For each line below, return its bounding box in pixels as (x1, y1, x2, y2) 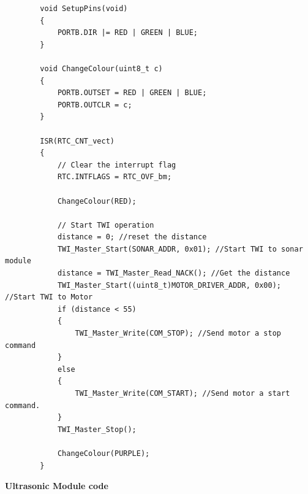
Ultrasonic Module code (5, 479, 108, 492)
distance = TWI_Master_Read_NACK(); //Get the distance (57, 269, 290, 278)
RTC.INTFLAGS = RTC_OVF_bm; (57, 172, 172, 182)
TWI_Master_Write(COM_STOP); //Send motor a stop (75, 329, 282, 338)
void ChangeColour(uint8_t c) (40, 64, 163, 73)
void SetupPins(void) (40, 4, 128, 13)
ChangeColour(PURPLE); (57, 449, 150, 458)
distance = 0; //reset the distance (57, 233, 207, 242)
